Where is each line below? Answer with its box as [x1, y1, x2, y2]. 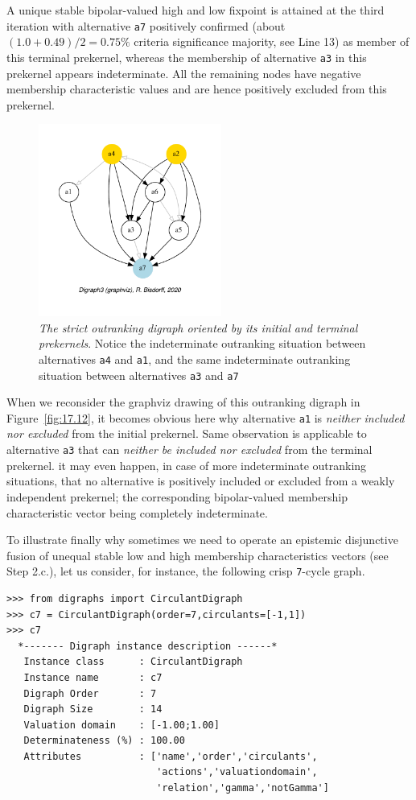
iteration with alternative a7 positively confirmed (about [6, 17, 286, 34]
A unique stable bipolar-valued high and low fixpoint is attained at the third [6, 2, 385, 18]
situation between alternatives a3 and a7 [39, 366, 239, 383]
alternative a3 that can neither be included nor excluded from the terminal [6, 441, 373, 458]
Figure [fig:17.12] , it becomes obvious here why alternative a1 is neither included [6, 409, 405, 426]
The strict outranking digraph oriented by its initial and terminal [39, 319, 358, 336]
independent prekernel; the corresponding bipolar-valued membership [6, 488, 348, 505]
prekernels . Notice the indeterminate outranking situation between [39, 335, 366, 352]
